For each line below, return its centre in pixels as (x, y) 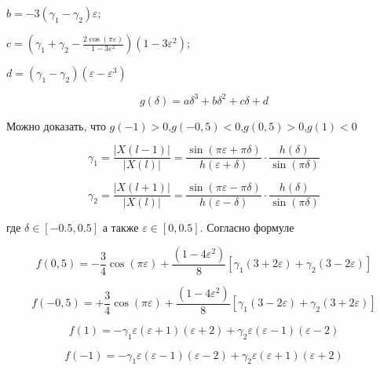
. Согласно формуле (247, 227)
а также (121, 227)
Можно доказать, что (56, 125)
